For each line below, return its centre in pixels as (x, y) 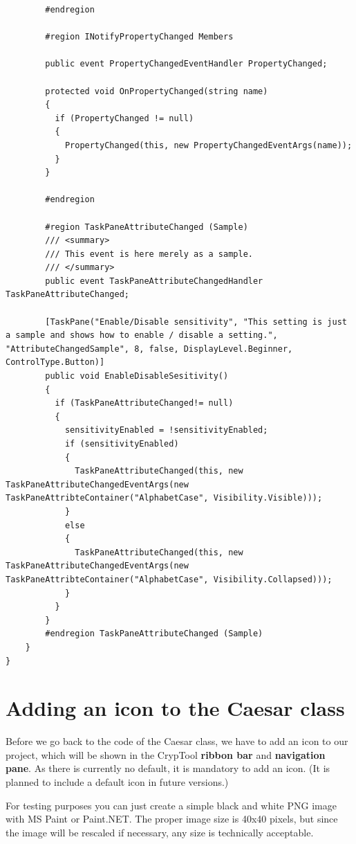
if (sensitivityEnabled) (122, 444)
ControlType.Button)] (55, 362)
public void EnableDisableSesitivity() (137, 376)
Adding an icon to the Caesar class (175, 708)
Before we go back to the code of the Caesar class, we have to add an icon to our (177, 741)
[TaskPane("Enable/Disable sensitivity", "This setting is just (196, 322)
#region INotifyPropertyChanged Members (139, 37)
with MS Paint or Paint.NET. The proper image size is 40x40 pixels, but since (172, 819)
